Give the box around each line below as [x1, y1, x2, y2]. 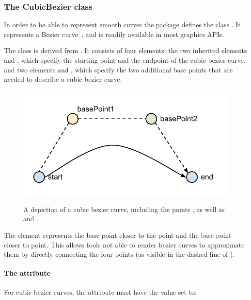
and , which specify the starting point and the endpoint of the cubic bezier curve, [4, 55, 246, 65]
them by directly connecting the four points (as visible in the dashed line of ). [4, 249, 235, 259]
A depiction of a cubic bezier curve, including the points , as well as [23, 204, 225, 214]
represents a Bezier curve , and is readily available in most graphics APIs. [4, 29, 224, 39]
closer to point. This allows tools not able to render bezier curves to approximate [4, 239, 245, 249]
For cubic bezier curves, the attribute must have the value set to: [4, 286, 197, 297]
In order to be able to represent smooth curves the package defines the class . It [4, 19, 241, 30]
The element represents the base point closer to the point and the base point [4, 229, 232, 240]
